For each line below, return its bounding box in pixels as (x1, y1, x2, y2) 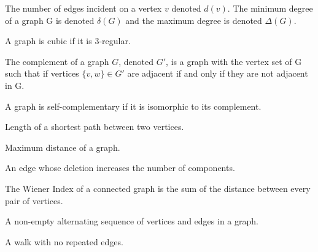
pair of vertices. (5, 194, 63, 207)
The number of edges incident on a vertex (5, 2, 162, 14)
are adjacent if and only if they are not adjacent (127, 67, 308, 80)
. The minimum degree (227, 2, 313, 14)
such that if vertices (5, 67, 79, 80)
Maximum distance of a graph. (5, 140, 120, 153)
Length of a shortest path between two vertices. (5, 120, 184, 133)
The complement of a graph (5, 55, 109, 67)
